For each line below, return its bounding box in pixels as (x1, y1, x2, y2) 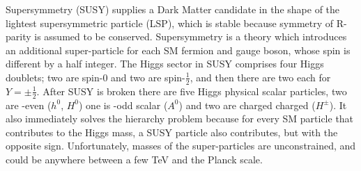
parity (6, 29, 31, 44)
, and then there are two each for (190, 70, 331, 84)
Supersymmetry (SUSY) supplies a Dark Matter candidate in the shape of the (6, 2, 340, 16)
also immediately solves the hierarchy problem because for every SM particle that (6, 111, 354, 126)
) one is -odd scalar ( (79, 97, 168, 112)
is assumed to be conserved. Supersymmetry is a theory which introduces (34, 29, 347, 44)
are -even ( (6, 97, 52, 112)
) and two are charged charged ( (178, 97, 316, 112)
